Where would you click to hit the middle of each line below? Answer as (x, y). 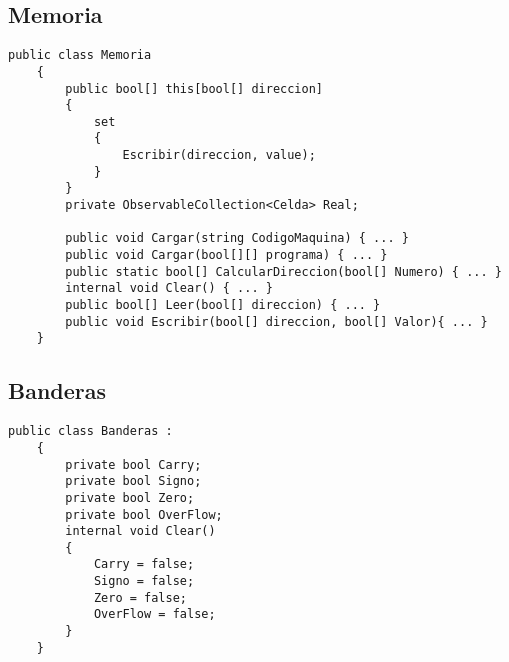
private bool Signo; (133, 481)
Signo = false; (144, 581)
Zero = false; (140, 597)
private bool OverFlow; (144, 514)
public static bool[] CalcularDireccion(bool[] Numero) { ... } (283, 271)
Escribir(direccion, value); (219, 155)
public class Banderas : (90, 431)
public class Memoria (80, 55)
